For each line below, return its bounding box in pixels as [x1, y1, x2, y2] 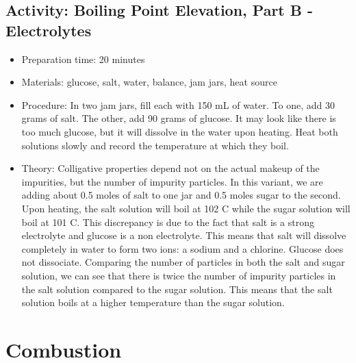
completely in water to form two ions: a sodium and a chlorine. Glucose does [21, 241, 344, 255]
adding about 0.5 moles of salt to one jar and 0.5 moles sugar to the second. [21, 188, 341, 202]
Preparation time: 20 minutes [21, 51, 145, 66]
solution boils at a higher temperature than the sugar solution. [21, 295, 285, 310]
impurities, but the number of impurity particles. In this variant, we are [21, 174, 323, 188]
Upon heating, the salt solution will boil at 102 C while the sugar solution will [21, 201, 351, 215]
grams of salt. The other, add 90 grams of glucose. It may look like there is [21, 111, 336, 125]
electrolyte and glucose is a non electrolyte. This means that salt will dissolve [21, 228, 346, 242]
